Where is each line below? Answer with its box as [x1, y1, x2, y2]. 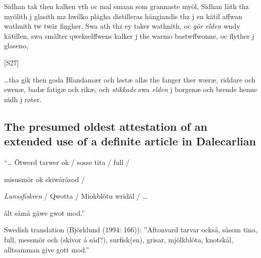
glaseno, [4, 40, 29, 51]
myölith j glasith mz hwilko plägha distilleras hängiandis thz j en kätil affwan [4, 11, 242, 21]
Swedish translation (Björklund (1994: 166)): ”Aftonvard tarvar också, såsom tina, [4, 224, 257, 235]
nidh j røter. [4, 94, 42, 104]
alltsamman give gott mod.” [4, 244, 90, 254]
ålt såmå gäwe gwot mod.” [4, 207, 85, 218]
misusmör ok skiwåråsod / [4, 174, 85, 184]
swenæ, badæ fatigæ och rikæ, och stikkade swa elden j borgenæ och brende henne [4, 84, 257, 95]
